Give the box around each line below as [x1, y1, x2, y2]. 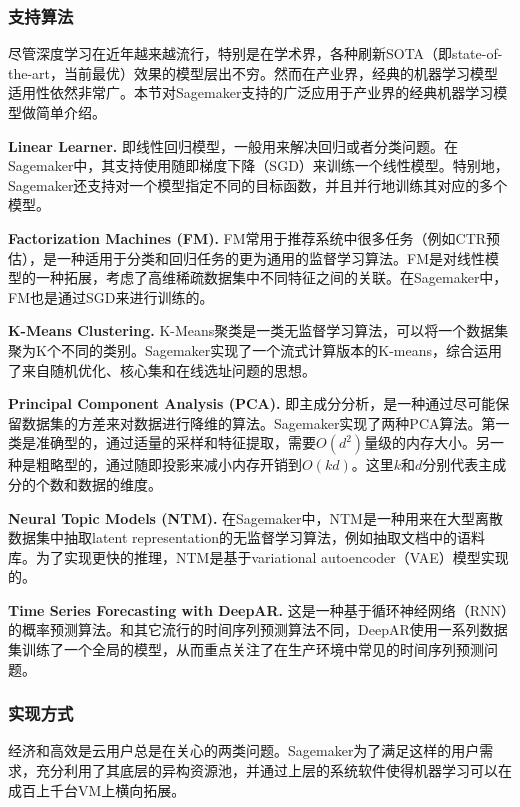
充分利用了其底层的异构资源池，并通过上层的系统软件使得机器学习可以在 [35, 760, 512, 781]
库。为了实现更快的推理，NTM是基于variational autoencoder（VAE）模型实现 [8, 546, 509, 567]
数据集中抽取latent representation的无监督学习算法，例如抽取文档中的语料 [8, 527, 485, 548]
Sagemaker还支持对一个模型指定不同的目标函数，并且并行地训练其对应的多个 [8, 174, 508, 195]
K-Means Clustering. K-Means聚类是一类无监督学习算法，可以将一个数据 [8, 320, 495, 341]
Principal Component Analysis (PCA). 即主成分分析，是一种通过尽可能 [8, 393, 496, 414]
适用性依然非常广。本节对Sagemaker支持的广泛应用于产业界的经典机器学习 [8, 82, 494, 103]
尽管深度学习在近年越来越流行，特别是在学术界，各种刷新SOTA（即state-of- [8, 43, 503, 64]
